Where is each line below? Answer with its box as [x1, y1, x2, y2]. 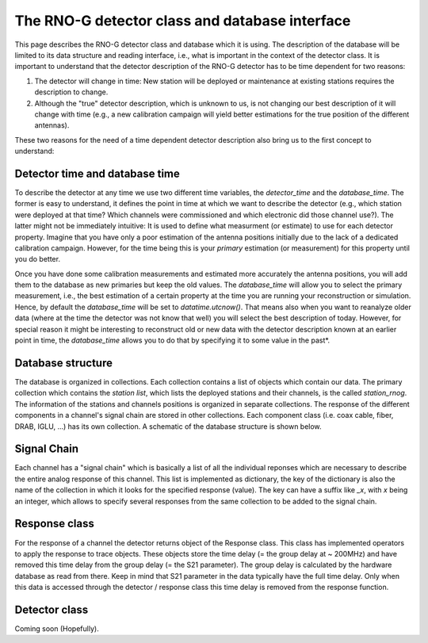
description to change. [34, 87, 109, 97]
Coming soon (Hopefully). [14, 623, 99, 633]
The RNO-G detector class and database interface [14, 12, 351, 29]
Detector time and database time [14, 166, 180, 180]
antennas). [34, 121, 70, 130]
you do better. [14, 255, 61, 264]
